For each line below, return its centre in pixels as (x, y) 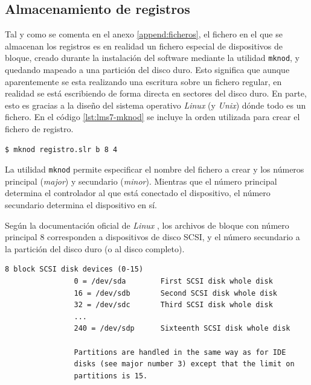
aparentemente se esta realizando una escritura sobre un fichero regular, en (143, 81)
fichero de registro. (39, 129)
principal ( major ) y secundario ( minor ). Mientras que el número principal (141, 181)
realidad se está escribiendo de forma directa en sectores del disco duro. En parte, (156, 93)
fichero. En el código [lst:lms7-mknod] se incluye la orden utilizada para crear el (152, 117)
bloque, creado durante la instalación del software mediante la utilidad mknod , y (152, 58)
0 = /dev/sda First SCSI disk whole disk (173, 282)
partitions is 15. (111, 376)
